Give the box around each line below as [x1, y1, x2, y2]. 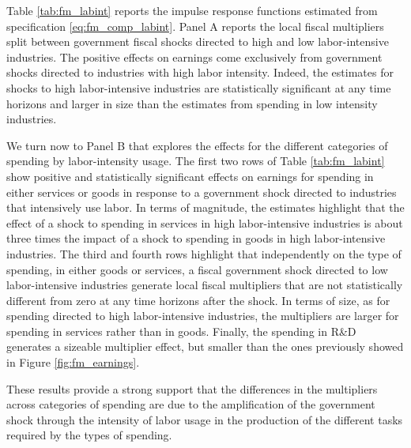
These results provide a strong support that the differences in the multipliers [6, 380, 378, 397]
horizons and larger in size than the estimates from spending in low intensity [6, 95, 378, 111]
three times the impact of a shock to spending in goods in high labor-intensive [6, 230, 386, 247]
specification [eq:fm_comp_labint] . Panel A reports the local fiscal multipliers [6, 17, 384, 34]
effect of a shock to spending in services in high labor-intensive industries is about [6, 214, 403, 231]
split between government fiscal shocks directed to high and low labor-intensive [6, 33, 389, 50]
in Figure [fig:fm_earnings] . [6, 354, 140, 371]
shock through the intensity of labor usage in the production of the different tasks [6, 411, 403, 427]
